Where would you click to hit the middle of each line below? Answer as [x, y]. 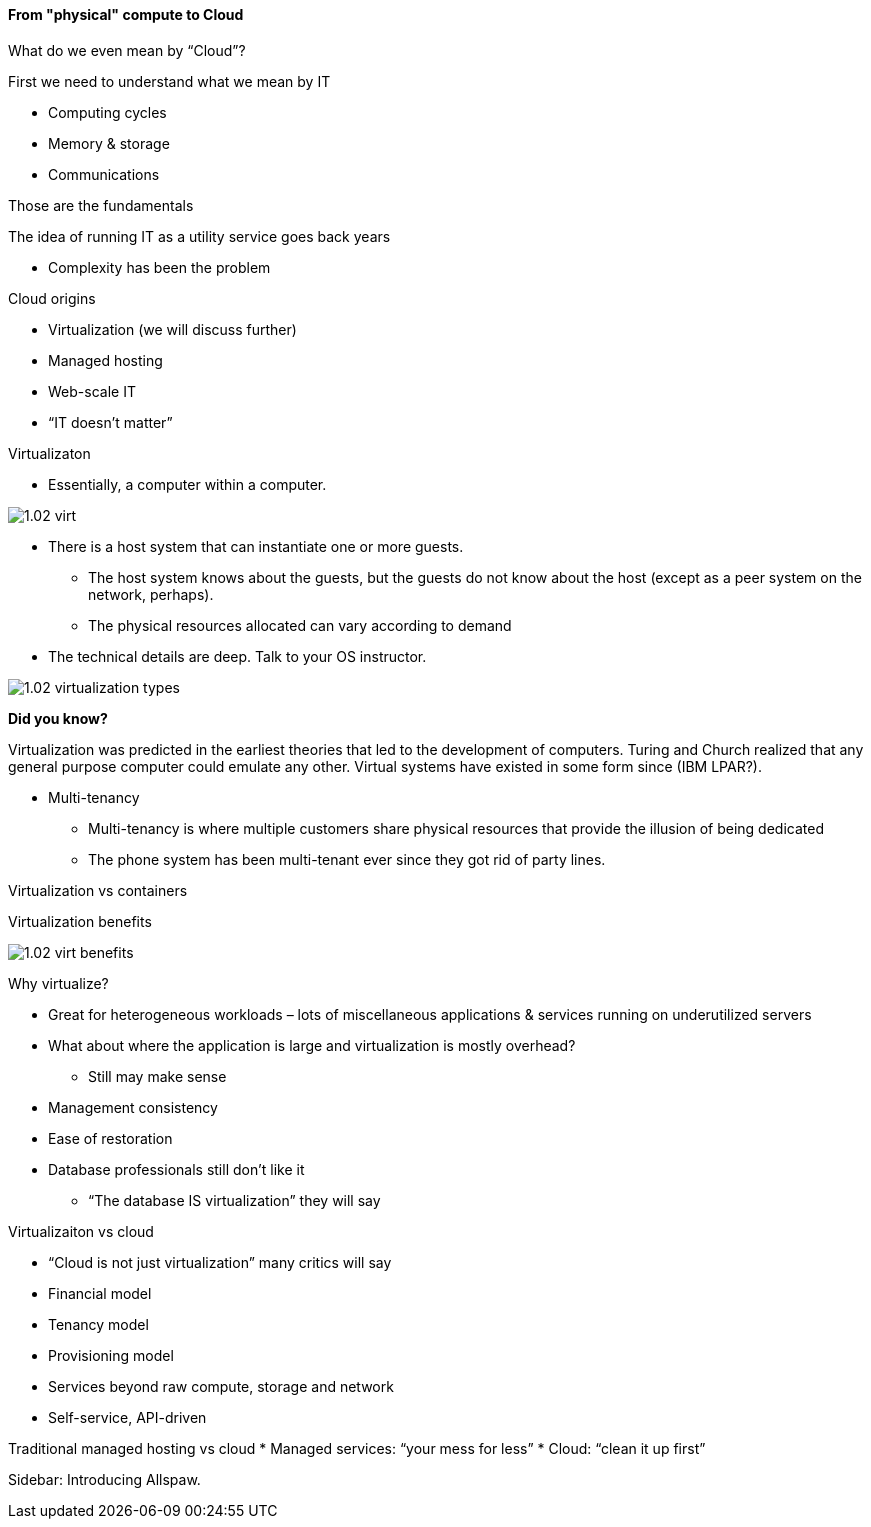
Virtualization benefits [80, 921]
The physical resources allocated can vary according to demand [300, 625]
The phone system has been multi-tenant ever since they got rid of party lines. [347, 859]
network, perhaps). [151, 594]
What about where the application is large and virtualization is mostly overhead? [312, 1045]
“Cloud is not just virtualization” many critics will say [220, 1262]
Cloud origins [52, 298]
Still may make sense [157, 1076]
